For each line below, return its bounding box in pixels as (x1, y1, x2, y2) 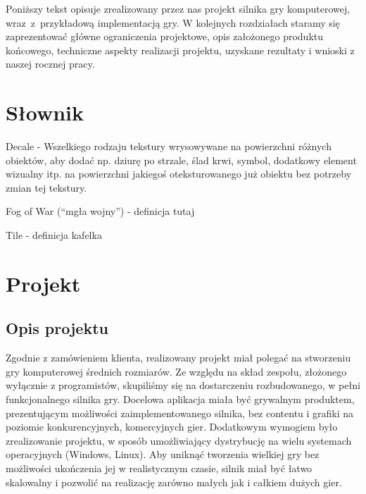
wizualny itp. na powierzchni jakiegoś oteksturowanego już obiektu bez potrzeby (6, 166, 352, 181)
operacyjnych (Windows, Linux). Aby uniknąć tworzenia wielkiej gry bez (6, 447, 320, 462)
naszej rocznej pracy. (6, 56, 95, 71)
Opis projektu (6, 317, 108, 339)
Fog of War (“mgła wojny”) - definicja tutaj (6, 204, 195, 218)
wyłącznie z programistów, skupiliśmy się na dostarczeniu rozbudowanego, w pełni (6, 378, 360, 393)
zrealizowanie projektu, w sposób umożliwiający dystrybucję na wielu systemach (6, 433, 352, 447)
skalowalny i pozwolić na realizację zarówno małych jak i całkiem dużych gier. (6, 474, 342, 489)
